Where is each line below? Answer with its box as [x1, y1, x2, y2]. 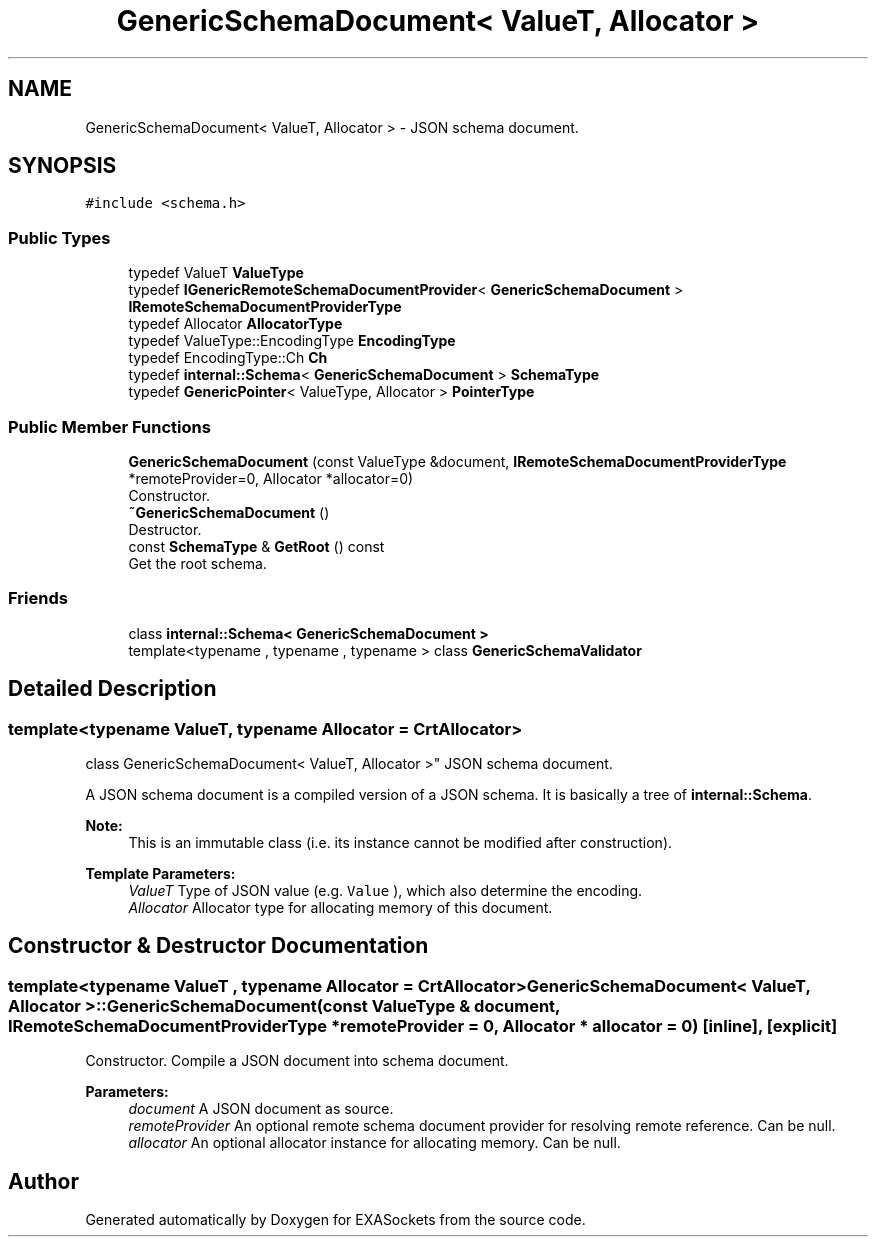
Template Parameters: [85, 864, 236, 882]
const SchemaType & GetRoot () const [128, 537, 385, 555]
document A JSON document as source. [128, 1100, 394, 1118]
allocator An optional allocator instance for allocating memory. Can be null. [128, 1134, 621, 1152]
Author [8, 1168, 79, 1194]
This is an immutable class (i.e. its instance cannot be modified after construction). [128, 833, 673, 851]
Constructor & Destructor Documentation [8, 933, 429, 959]
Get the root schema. [128, 554, 267, 572]
